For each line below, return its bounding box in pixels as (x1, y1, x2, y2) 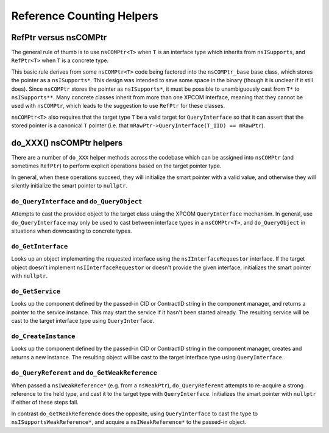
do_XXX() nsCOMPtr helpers (11, 138, 123, 148)
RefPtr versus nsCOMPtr (11, 32, 107, 43)
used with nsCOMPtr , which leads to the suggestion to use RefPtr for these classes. (11, 102, 225, 110)
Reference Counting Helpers (11, 9, 158, 23)
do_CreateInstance (11, 332, 76, 340)
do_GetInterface (11, 242, 68, 250)
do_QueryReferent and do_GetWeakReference (11, 368, 158, 377)
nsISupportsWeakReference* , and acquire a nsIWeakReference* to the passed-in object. (11, 418, 247, 426)
